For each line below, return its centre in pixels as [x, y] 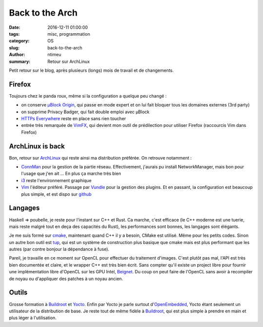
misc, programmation [69, 34]
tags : [14, 34]
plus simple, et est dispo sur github [56, 194]
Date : [15, 27]
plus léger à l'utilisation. [33, 318]
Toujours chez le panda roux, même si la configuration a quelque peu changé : [88, 96]
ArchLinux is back [37, 146]
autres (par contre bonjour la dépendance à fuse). [59, 249]
